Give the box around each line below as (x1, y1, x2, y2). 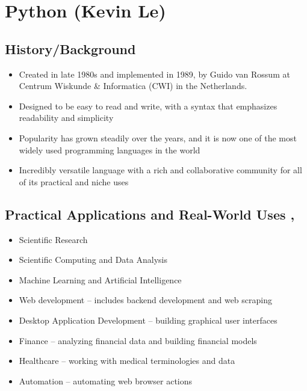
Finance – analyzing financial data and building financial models (19, 334, 257, 346)
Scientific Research (19, 233, 88, 245)
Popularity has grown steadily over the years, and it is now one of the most (19, 131, 297, 144)
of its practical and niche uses (19, 175, 129, 188)
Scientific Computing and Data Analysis (19, 253, 167, 266)
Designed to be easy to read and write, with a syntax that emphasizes (19, 99, 278, 112)
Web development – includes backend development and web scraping (19, 294, 272, 306)
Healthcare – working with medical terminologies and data (19, 354, 235, 367)
